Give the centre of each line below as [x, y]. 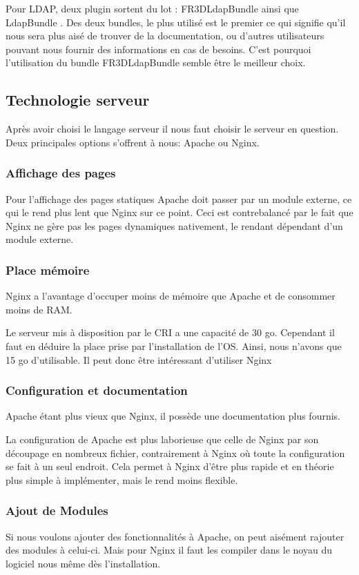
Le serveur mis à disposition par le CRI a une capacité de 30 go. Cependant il [170, 332]
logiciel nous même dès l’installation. [83, 563]
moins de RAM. [39, 309]
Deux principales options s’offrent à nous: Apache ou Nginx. [133, 142]
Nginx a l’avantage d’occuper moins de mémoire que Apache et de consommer [171, 296]
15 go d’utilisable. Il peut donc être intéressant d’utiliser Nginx [139, 359]
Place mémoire [48, 270]
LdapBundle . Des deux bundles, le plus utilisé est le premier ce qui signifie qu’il [176, 22]
